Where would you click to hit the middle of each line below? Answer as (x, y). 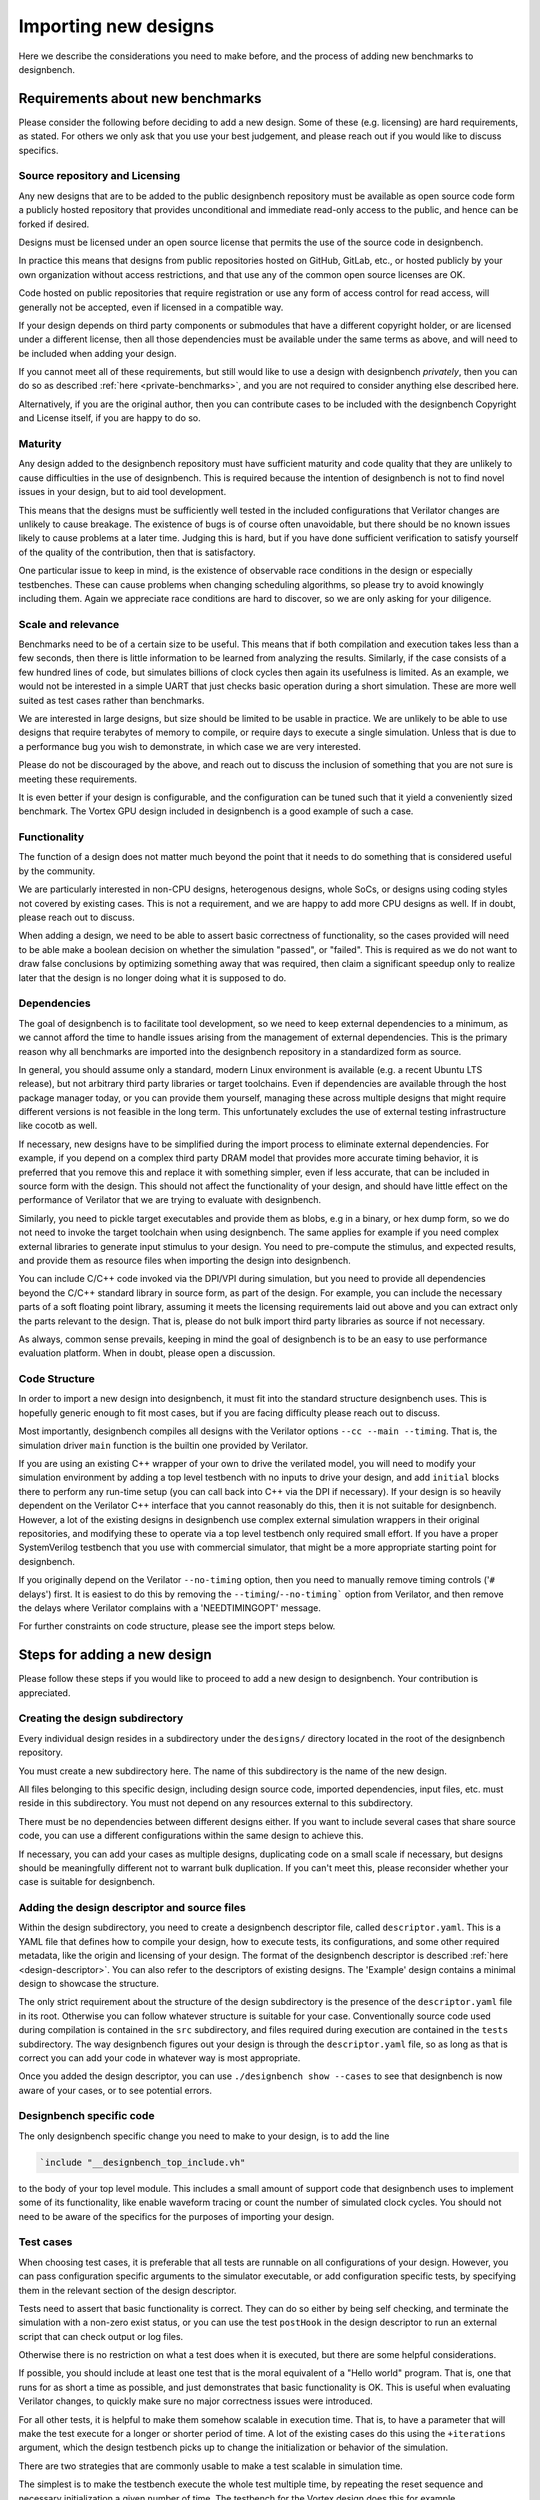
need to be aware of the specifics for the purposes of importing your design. (176, 2216)
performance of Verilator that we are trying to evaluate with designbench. (170, 1200)
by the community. (57, 871)
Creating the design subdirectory (101, 1718)
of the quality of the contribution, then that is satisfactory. (137, 552)
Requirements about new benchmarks (140, 98)
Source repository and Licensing (99, 176)
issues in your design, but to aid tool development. (122, 492)
